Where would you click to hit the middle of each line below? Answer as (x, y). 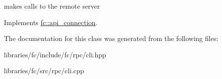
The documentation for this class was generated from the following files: (111, 38)
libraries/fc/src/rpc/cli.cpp (44, 71)
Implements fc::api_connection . (51, 22)
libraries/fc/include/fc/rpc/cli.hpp (55, 54)
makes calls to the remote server (52, 6)
